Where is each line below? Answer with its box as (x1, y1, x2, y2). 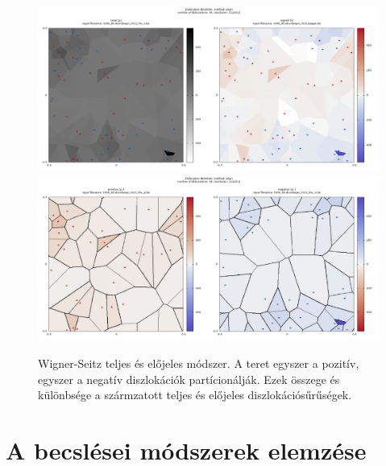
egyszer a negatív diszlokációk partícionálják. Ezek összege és (38, 370, 340, 387)
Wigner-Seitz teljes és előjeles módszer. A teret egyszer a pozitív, (38, 354, 359, 371)
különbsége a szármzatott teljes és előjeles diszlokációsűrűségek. (38, 386, 352, 403)
